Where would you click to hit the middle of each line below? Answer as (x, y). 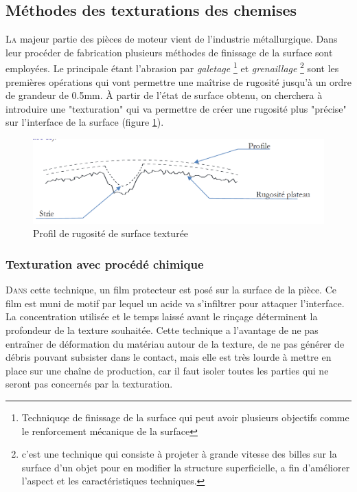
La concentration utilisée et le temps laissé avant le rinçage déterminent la (162, 316)
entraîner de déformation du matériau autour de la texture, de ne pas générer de (175, 343)
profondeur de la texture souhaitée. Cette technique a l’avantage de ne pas (162, 330)
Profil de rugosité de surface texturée (111, 233)
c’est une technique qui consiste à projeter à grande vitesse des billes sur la (179, 454)
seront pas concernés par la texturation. (89, 384)
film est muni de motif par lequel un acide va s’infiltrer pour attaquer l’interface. (175, 303)
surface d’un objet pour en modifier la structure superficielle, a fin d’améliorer (186, 467)
